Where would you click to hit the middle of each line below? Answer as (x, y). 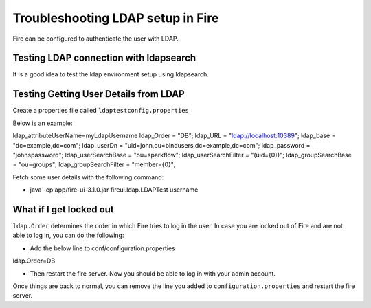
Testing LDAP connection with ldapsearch (104, 58)
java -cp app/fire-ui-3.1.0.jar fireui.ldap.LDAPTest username (114, 190)
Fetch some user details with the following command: (88, 177)
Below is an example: (43, 123)
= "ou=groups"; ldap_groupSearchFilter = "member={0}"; (94, 164)
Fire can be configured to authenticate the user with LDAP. (95, 38)
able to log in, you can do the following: (68, 235)
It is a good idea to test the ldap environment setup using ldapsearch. (111, 74)
